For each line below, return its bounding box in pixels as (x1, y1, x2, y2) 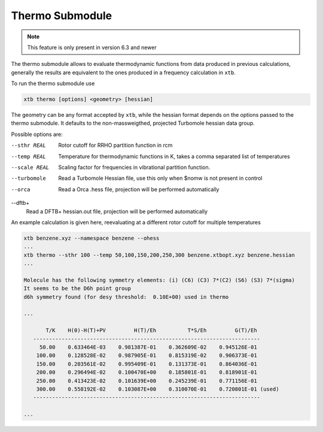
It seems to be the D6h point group (23, 285, 132, 292)
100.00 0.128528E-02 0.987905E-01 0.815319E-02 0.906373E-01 (36, 352, 257, 359)
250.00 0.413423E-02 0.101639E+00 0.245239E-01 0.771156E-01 (36, 377, 257, 384)
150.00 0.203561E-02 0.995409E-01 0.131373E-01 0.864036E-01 (36, 360, 257, 367)
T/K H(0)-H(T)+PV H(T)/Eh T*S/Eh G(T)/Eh (45, 327, 257, 334)
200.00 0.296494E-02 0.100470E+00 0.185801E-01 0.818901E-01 (36, 369, 257, 376)
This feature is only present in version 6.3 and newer (27, 44, 157, 51)
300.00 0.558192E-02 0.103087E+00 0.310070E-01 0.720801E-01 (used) (36, 386, 279, 392)
